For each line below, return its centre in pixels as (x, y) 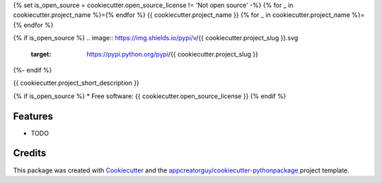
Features (33, 116)
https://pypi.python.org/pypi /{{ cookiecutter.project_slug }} (172, 54)
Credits (30, 153)
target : (41, 54)
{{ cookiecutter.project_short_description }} (76, 83)
